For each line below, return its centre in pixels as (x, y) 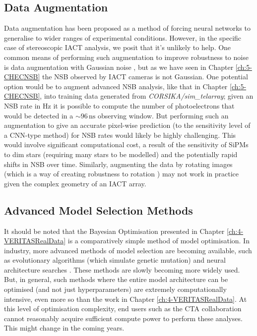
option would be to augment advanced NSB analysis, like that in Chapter (116, 86)
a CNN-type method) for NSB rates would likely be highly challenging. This (120, 135)
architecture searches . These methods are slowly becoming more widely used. (122, 269)
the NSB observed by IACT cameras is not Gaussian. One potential (145, 77)
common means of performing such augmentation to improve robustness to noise (126, 57)
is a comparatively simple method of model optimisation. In (159, 241)
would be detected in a (39, 115)
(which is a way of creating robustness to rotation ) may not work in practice (121, 174)
